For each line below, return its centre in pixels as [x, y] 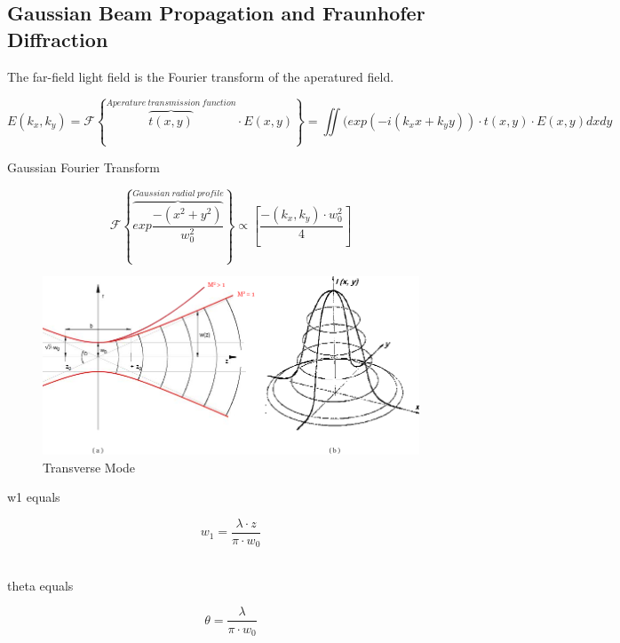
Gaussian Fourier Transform [83, 167]
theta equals [40, 585]
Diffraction [58, 39]
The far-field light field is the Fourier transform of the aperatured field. [201, 76]
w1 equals [34, 497]
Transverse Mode [89, 467]
